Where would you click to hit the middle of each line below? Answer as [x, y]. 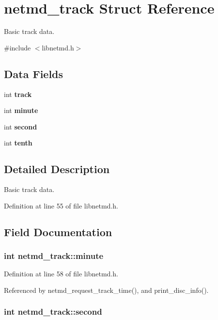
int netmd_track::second [53, 312]
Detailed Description [57, 169]
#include [17, 47]
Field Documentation [58, 232]
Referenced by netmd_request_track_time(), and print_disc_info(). [106, 290]
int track [18, 94]
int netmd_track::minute [54, 255]
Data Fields [34, 73]
